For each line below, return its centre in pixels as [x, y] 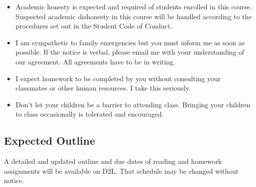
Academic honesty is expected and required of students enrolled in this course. [134, 6]
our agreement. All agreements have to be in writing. [95, 61]
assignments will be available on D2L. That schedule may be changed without [121, 171]
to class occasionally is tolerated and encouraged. [90, 114]
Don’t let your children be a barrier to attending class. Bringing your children [133, 104]
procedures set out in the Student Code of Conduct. [94, 26]
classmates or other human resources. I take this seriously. [103, 88]
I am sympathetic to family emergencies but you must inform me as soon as [130, 42]
